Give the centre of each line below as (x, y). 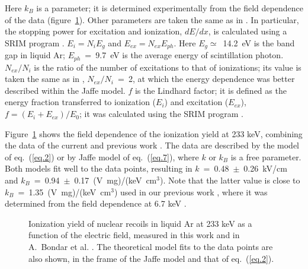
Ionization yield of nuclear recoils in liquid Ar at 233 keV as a (140, 223)
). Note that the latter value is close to (230, 180)
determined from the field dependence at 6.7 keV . (96, 203)
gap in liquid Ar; (35, 55)
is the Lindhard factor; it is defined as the (211, 90)
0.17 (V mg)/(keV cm (115, 180)
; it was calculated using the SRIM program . (161, 114)
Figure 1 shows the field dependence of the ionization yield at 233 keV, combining (154, 133)
